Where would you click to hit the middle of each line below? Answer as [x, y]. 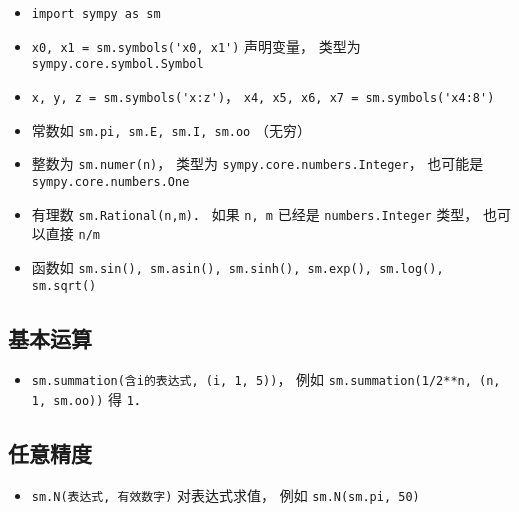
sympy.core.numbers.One [110, 181]
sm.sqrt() [64, 285]
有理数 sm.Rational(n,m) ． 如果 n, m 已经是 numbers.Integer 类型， [255, 213]
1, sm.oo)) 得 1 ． [89, 399]
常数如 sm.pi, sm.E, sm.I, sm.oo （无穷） [171, 129]
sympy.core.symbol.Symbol [117, 64]
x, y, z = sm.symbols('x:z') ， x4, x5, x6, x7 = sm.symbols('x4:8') [263, 95]
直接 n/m [72, 233]
